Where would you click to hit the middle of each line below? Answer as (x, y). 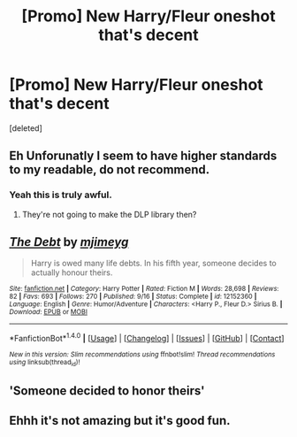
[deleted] (26, 128)
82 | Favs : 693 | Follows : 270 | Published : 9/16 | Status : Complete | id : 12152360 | (133, 297)
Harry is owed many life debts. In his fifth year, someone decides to (153, 264)
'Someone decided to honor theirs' (107, 391)
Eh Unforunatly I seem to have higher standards (143, 156)
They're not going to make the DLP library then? (109, 214)
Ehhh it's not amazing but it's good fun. (120, 421)
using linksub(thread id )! (45, 363)
